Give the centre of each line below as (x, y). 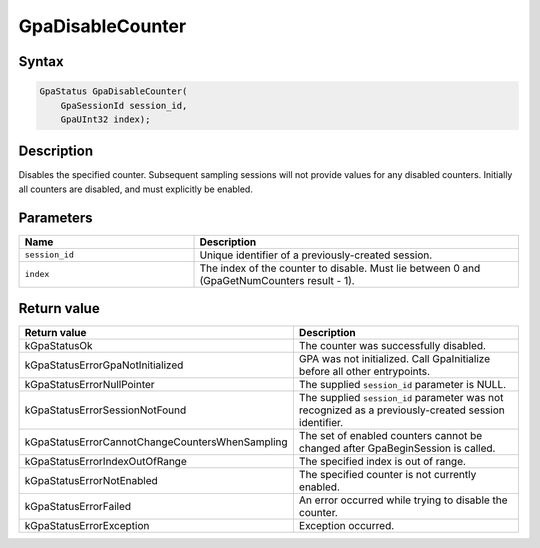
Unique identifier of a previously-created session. (316, 255)
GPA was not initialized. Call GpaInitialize (394, 359)
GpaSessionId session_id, (124, 105)
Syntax (41, 61)
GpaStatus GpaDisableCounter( (113, 91)
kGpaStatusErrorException (87, 526)
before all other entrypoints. (364, 372)
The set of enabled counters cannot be (390, 436)
